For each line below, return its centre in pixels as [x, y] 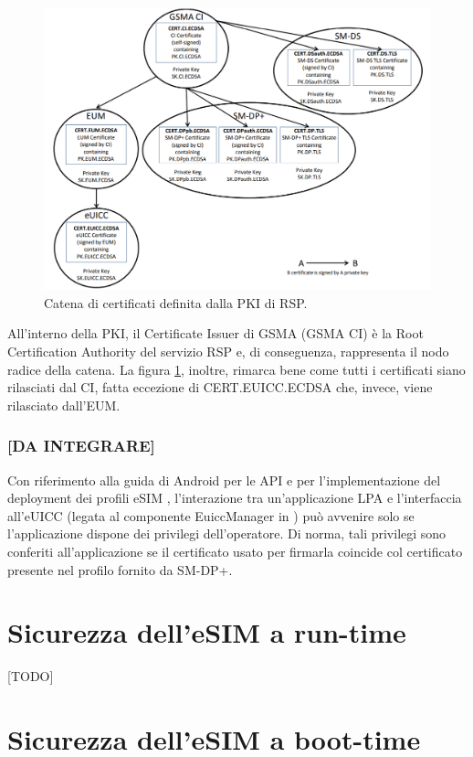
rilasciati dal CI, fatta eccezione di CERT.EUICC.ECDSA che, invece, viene [220, 387]
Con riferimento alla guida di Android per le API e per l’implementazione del [224, 480]
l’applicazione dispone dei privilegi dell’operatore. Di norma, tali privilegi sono [227, 533]
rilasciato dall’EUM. [64, 405]
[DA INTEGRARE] [81, 446]
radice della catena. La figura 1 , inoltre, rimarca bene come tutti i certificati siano [236, 369]
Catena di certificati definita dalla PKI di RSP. [176, 302]
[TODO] [31, 676]
